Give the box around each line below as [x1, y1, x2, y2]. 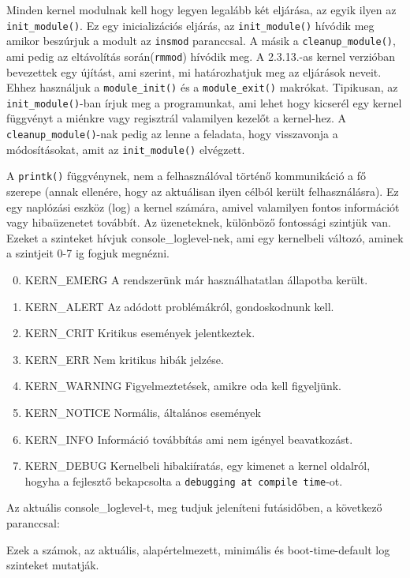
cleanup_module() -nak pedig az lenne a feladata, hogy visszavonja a [6, 126, 338, 142]
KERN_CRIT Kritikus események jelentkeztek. [24, 325, 255, 341]
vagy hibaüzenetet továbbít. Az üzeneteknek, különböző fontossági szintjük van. [6, 214, 391, 231]
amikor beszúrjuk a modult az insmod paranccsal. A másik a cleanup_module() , [6, 32, 396, 49]
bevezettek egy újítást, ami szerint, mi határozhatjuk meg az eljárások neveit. [6, 63, 382, 80]
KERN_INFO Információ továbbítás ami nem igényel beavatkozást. [24, 430, 353, 447]
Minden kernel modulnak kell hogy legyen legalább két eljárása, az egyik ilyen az [6, 2, 397, 17]
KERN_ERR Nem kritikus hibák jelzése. [24, 351, 224, 367]
